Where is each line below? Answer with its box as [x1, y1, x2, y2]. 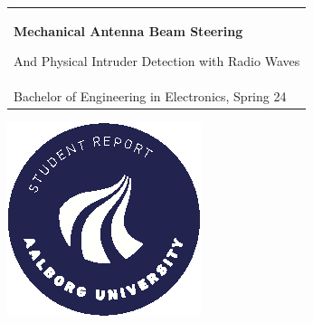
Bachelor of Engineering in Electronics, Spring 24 [14, 87, 287, 106]
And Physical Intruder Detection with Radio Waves [14, 52, 300, 71]
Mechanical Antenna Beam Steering [14, 21, 243, 40]
